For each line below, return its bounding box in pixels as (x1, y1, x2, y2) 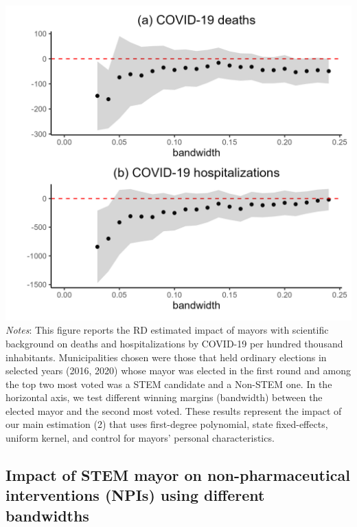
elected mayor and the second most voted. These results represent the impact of (5, 403, 342, 418)
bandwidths (5, 504, 89, 526)
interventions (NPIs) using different (5, 484, 265, 506)
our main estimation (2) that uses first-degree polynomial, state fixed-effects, (5, 417, 328, 431)
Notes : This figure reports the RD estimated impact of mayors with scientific (5, 323, 329, 337)
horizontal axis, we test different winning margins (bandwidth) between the (5, 390, 323, 405)
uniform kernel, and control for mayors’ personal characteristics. (5, 431, 275, 445)
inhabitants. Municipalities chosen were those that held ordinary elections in (5, 349, 327, 364)
